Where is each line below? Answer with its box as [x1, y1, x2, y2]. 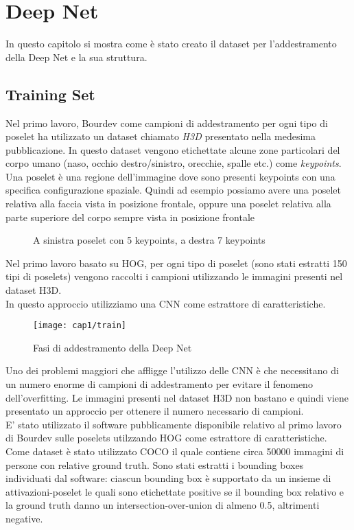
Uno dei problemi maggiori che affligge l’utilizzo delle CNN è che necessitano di [5, 363, 339, 378]
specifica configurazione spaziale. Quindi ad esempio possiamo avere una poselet [5, 183, 341, 197]
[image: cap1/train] [33, 321, 127, 331]
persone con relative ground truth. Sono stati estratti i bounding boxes [5, 457, 304, 472]
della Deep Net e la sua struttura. [5, 49, 147, 64]
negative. [5, 511, 43, 526]
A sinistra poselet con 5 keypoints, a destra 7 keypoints [33, 233, 265, 247]
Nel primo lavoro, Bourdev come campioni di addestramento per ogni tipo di [5, 115, 328, 130]
